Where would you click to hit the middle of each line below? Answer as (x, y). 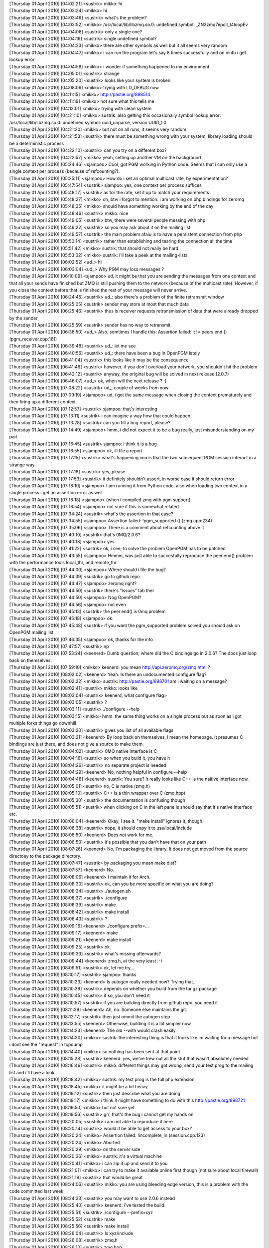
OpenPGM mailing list (31, 632)
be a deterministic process (37, 143)
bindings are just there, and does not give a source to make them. (76, 744)
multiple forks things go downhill (43, 723)
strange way (22, 465)
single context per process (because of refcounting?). (65, 171)
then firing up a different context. (43, 402)
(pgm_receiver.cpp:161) (33, 339)
